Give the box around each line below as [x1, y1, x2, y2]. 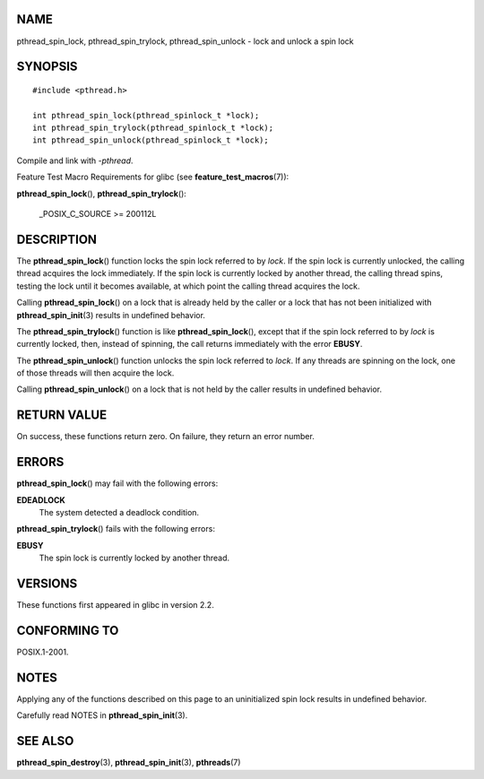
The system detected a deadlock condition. [39, 507, 200, 518]
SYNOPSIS [16, 59, 78, 74]
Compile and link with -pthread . [16, 155, 134, 166]
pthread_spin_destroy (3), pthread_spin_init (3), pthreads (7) [16, 757, 241, 768]
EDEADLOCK [16, 494, 66, 506]
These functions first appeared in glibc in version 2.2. [16, 600, 214, 610]
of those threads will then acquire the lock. [16, 368, 175, 378]
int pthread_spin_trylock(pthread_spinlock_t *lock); [32, 123, 273, 134]
